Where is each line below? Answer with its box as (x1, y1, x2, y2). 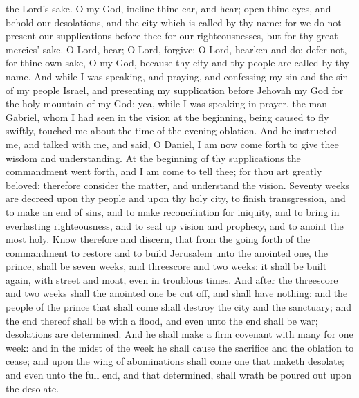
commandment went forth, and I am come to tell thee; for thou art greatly (6, 164, 322, 179)
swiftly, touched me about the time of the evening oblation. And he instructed (6, 123, 337, 138)
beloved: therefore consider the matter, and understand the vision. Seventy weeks (6, 177, 350, 192)
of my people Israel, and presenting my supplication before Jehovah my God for (6, 82, 344, 97)
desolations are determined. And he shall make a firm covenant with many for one (6, 327, 353, 341)
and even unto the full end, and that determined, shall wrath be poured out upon (6, 368, 351, 382)
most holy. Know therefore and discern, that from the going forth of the (6, 232, 311, 246)
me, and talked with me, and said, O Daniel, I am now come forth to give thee (6, 136, 339, 151)
